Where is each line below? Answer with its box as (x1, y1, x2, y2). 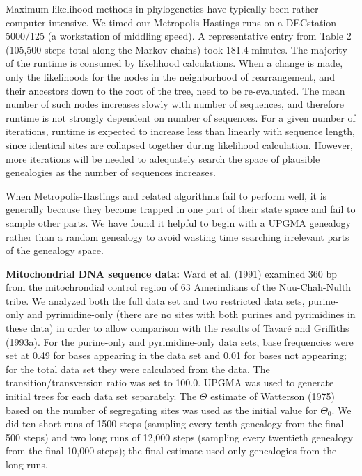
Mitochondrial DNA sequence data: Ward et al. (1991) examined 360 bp (6, 266, 338, 280)
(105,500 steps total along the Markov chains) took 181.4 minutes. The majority (6, 42, 347, 56)
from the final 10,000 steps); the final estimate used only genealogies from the (6, 443, 337, 458)
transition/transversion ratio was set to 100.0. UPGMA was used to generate (6, 375, 334, 390)
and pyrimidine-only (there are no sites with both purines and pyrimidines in (26, 307, 356, 322)
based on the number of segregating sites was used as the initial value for (6, 402, 317, 417)
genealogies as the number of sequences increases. (6, 165, 216, 180)
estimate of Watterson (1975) (210, 389, 335, 404)
